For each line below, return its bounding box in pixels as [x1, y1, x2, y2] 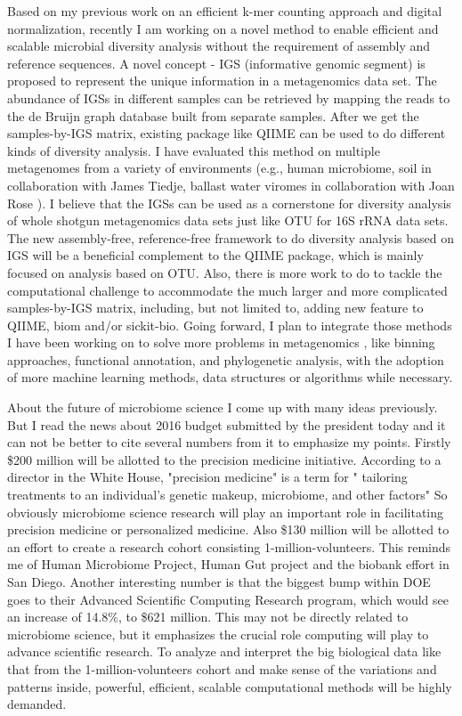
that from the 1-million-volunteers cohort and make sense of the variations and [7, 659, 437, 678]
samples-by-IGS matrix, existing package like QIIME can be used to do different [7, 124, 446, 142]
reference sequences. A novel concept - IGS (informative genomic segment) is [7, 53, 426, 72]
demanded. [7, 695, 67, 713]
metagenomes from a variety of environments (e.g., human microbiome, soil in [7, 159, 432, 177]
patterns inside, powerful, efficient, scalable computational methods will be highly [7, 677, 452, 696]
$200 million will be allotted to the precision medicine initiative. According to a [7, 450, 442, 468]
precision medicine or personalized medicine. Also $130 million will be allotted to [7, 520, 450, 539]
